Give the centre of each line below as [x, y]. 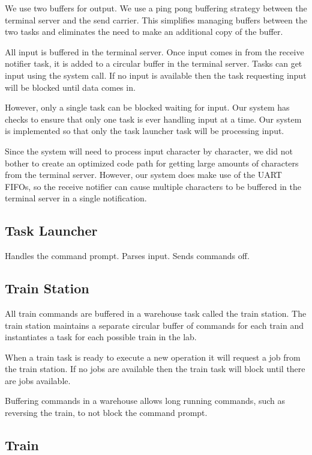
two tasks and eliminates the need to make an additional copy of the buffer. [144, 32]
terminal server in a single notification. [76, 198]
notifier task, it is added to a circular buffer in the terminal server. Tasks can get [154, 63]
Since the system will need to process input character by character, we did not [149, 151]
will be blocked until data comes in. [70, 87]
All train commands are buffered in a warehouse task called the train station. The [156, 313]
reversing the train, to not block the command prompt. [106, 413]
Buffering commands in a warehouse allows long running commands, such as [145, 401]
